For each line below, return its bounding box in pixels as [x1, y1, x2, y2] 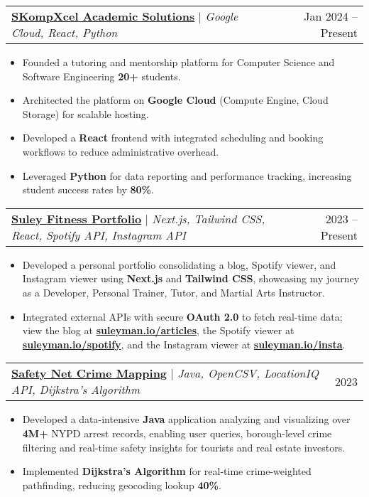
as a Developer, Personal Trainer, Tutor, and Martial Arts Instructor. [22, 284, 325, 299]
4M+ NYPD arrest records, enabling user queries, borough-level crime [22, 425, 332, 440]
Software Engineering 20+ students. [22, 68, 181, 83]
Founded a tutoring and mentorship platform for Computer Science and [22, 55, 335, 69]
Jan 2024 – [304, 8, 358, 24]
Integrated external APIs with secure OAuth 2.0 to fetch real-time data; [22, 309, 343, 324]
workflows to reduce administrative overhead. [22, 144, 219, 159]
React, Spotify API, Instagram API [11, 226, 187, 243]
